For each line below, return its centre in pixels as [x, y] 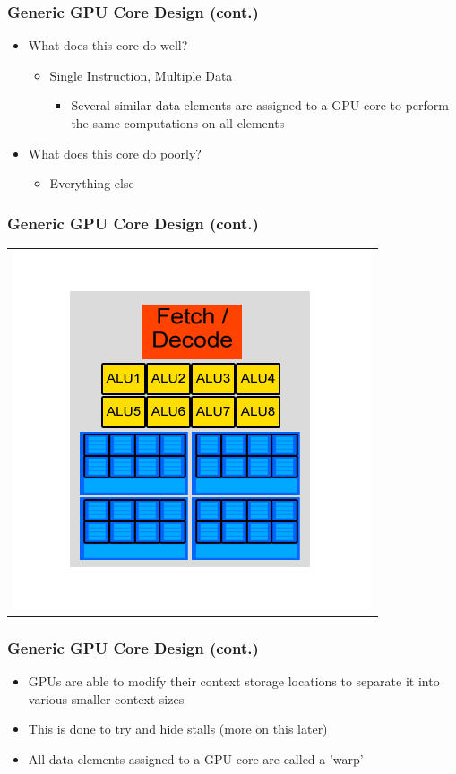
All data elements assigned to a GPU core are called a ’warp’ [196, 758]
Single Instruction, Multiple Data [141, 75]
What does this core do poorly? [115, 153]
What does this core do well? [108, 45]
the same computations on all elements [178, 123]
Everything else [92, 183]
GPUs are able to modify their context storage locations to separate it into [234, 681]
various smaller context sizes [106, 698]
